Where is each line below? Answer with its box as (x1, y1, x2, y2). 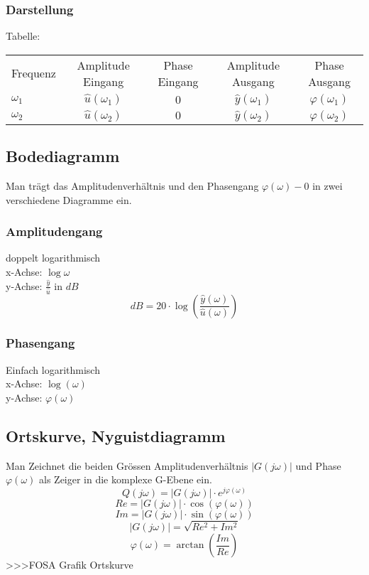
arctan (176, 540, 204, 551)
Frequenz (11, 65, 56, 82)
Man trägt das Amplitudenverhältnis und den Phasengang (6, 178, 259, 193)
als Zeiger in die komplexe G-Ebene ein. (39, 472, 212, 487)
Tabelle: (6, 28, 40, 43)
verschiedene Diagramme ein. (6, 192, 132, 207)
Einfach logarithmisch (6, 362, 100, 377)
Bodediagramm (6, 145, 120, 167)
